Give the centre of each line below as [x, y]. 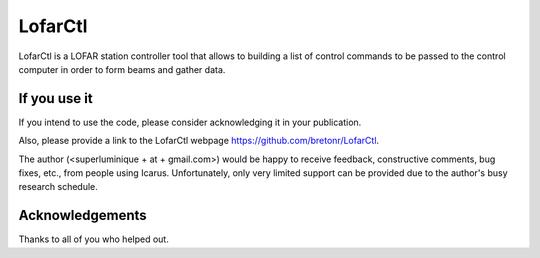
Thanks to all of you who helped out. [93, 239]
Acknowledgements [82, 215]
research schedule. [58, 187]
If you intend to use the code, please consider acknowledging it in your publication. [190, 122]
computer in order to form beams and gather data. [122, 69]
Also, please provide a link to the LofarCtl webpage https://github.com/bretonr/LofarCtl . [199, 141]
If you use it [56, 98]
